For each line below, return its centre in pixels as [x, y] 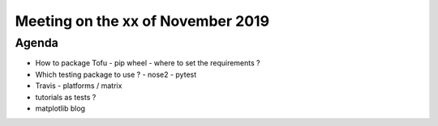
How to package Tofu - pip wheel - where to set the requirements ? [148, 63]
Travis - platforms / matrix [79, 86]
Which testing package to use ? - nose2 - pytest [116, 74]
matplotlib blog [60, 108]
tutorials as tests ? [66, 97]
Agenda [36, 43]
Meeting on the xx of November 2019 [142, 21]
